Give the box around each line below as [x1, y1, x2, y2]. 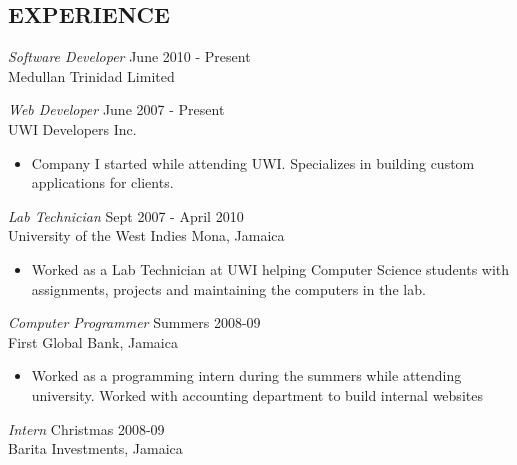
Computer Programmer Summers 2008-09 [8, 312, 261, 333]
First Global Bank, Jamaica [8, 331, 178, 352]
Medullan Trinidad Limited [8, 65, 175, 86]
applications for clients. [31, 172, 174, 193]
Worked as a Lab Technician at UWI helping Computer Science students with [31, 258, 510, 279]
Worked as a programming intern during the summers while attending [31, 365, 462, 386]
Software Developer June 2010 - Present [8, 46, 251, 67]
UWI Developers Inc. [8, 118, 137, 139]
